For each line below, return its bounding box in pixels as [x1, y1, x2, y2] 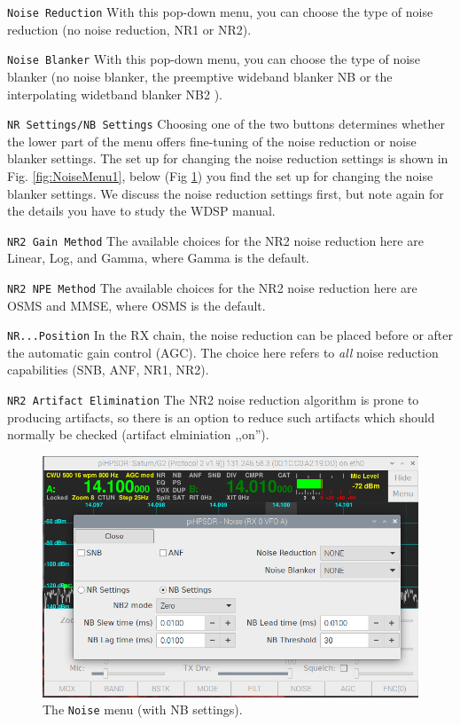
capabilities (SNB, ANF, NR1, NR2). [7, 360, 209, 379]
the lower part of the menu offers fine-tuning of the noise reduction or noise [7, 131, 417, 150]
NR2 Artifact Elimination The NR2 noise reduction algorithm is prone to [7, 390, 419, 409]
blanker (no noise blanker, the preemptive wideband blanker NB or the [7, 67, 393, 85]
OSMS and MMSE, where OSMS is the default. [7, 296, 266, 314]
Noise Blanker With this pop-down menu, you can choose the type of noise [7, 50, 420, 68]
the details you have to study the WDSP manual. [7, 201, 276, 220]
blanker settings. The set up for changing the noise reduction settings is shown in [7, 149, 448, 168]
